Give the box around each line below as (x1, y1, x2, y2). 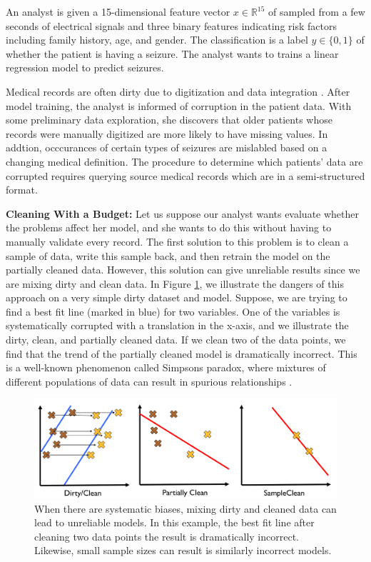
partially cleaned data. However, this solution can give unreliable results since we (6, 262, 360, 277)
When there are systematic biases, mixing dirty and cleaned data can (34, 501, 337, 516)
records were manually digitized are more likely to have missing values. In (6, 126, 328, 141)
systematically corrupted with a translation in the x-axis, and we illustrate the (6, 318, 349, 333)
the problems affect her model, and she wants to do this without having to (6, 220, 332, 235)
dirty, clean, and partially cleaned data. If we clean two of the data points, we (6, 332, 346, 347)
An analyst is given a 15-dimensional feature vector (6, 4, 230, 19)
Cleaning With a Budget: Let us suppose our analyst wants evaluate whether (6, 206, 360, 221)
